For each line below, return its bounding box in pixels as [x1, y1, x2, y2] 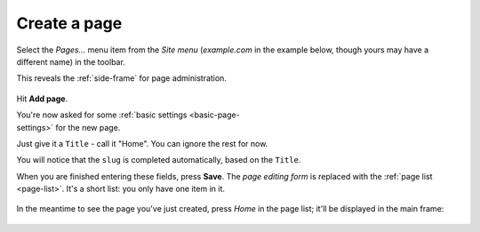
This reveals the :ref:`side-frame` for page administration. [16, 73, 227, 84]
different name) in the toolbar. [16, 56, 126, 67]
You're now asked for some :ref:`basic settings [16, 109, 188, 120]
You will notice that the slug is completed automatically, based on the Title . [16, 155, 301, 165]
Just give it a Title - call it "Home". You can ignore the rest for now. [16, 138, 268, 148]
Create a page [16, 13, 123, 33]
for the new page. [55, 122, 121, 132]
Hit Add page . [16, 93, 68, 104]
